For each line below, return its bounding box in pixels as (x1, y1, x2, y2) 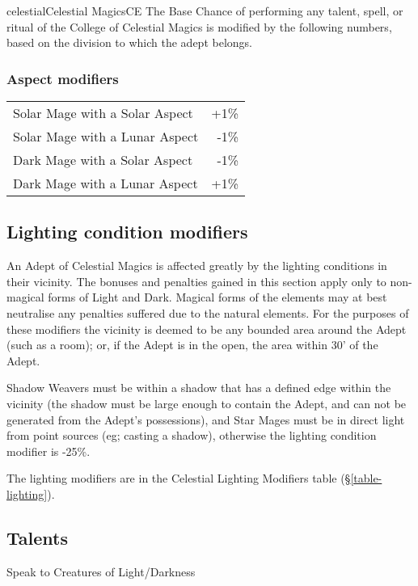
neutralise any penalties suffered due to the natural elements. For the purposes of (6, 304, 409, 321)
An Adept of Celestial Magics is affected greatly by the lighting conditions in (6, 257, 387, 274)
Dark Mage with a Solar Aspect (13, 150, 193, 169)
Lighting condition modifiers (6, 219, 248, 244)
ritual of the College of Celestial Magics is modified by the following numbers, (6, 18, 392, 35)
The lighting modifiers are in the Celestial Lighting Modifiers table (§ (6, 470, 351, 487)
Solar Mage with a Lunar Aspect (13, 127, 199, 145)
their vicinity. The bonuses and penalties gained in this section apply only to (6, 272, 386, 289)
